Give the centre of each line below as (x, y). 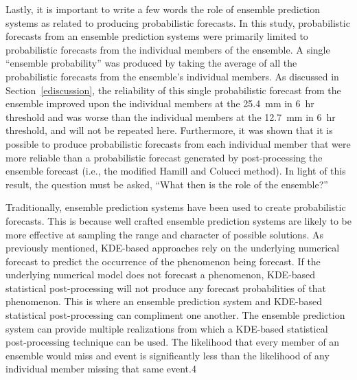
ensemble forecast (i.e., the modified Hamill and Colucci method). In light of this (176, 171)
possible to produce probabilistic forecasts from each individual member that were (178, 143)
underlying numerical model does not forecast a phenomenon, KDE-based (161, 275)
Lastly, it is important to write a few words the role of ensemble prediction (163, 9)
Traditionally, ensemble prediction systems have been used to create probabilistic (176, 207)
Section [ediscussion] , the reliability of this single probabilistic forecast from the (173, 90)
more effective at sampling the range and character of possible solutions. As (164, 234)
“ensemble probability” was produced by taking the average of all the (151, 63)
